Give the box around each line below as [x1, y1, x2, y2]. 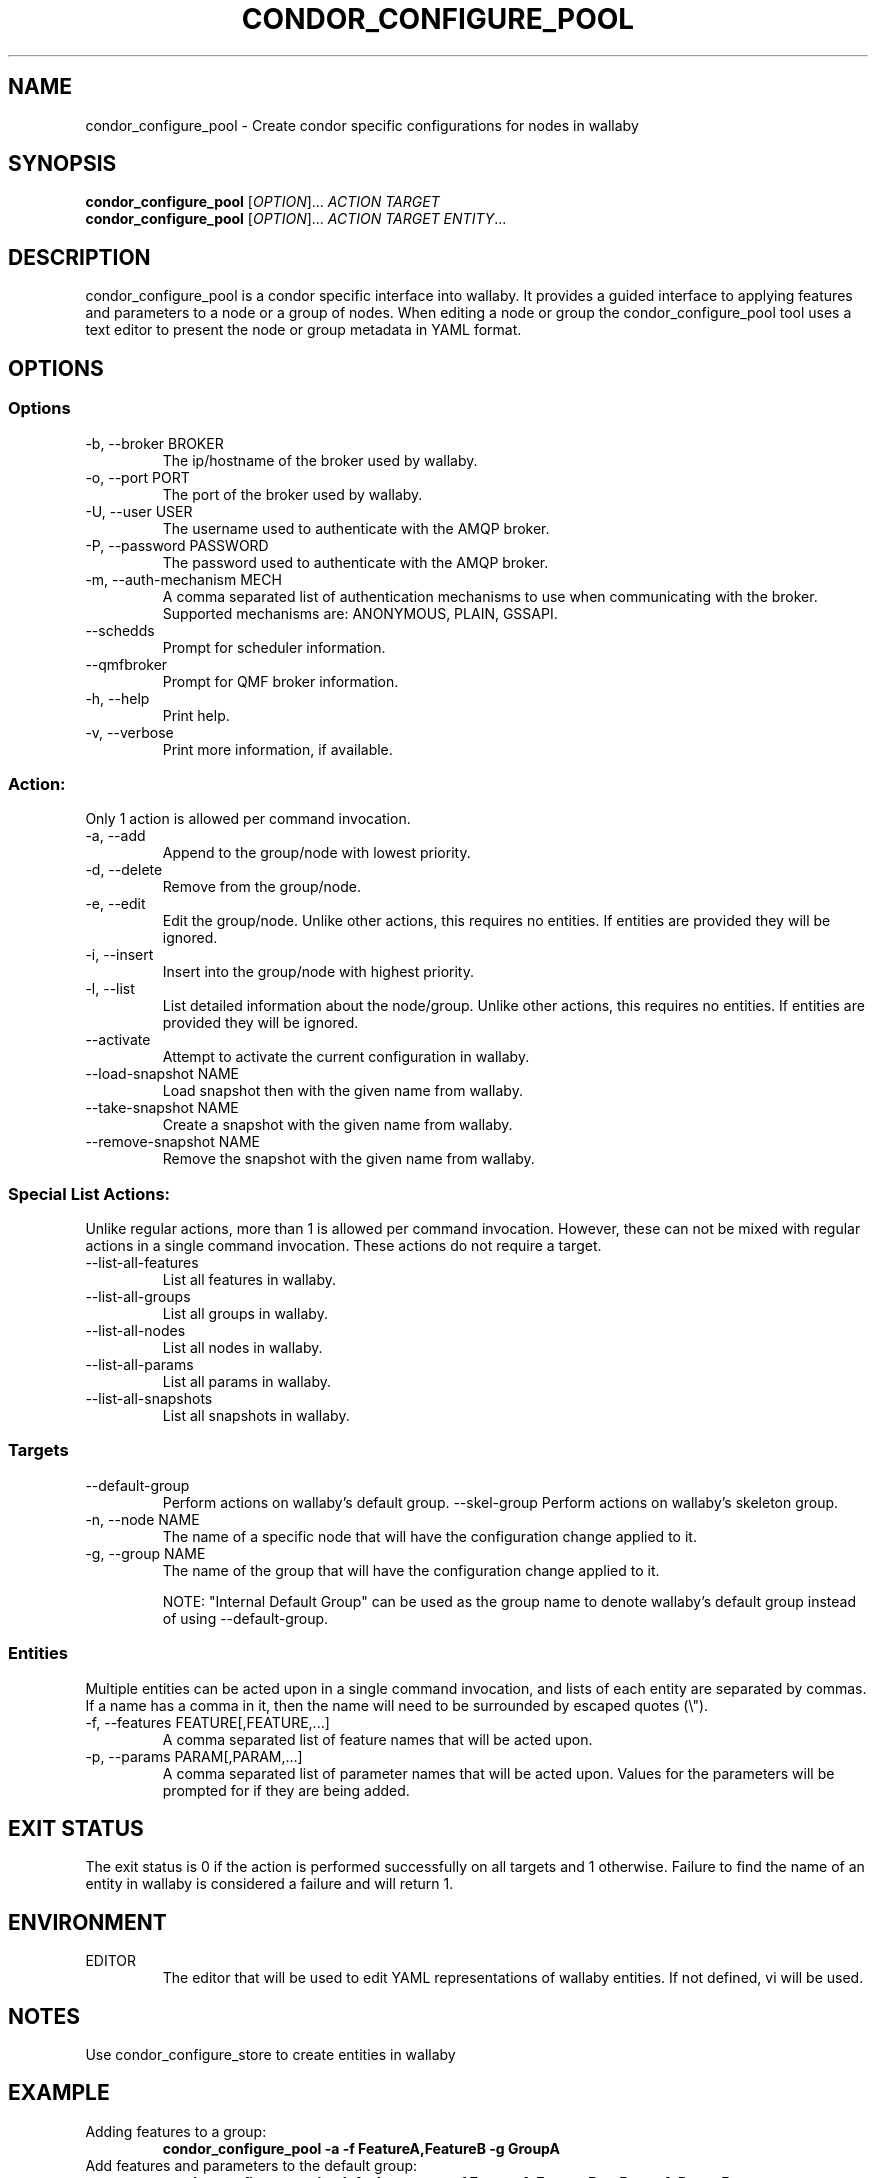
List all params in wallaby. [162, 1373, 332, 1390]
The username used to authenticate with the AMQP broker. [162, 519, 550, 537]
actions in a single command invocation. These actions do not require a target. [85, 1237, 602, 1254]
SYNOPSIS [8, 151, 117, 177]
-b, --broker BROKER [85, 434, 224, 452]
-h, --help [85, 689, 150, 707]
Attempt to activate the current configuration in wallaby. [162, 1048, 530, 1066]
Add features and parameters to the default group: [85, 2156, 418, 2174]
